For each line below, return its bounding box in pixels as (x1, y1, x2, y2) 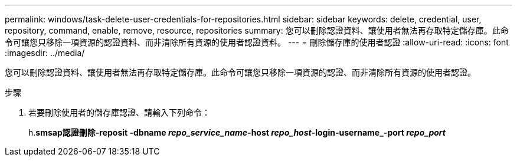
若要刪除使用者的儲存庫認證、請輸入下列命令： (28, 107, 210, 117)
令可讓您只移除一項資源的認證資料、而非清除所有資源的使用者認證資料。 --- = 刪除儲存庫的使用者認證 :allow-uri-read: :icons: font (5, 37, 509, 47)
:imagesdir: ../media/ (5, 48, 85, 58)
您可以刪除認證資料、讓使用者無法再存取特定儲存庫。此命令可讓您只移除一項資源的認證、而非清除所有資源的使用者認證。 (5, 67, 476, 77)
